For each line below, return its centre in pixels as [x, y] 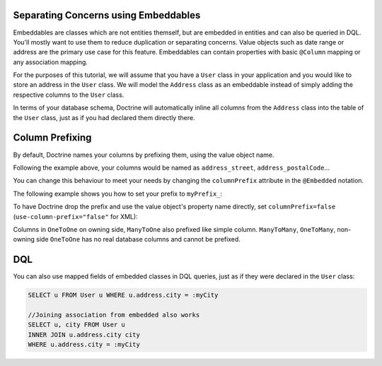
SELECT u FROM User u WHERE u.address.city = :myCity [123, 295]
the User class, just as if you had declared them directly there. [104, 117]
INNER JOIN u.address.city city [84, 335]
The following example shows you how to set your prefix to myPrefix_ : [118, 194]
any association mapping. [51, 62]
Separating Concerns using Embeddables [107, 15]
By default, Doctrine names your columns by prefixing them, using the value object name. [144, 155]
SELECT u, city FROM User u [76, 325]
